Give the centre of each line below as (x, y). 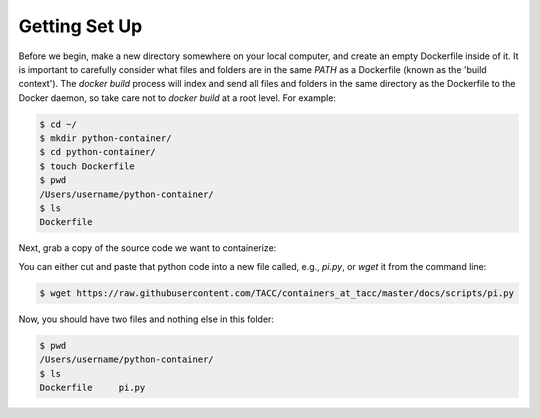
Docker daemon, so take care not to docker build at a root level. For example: (177, 97)
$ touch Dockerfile (87, 166)
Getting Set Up (80, 26)
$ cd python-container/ (98, 152)
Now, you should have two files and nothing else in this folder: (146, 319)
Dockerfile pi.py (92, 387)
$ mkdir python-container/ (105, 138)
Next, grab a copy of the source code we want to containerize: (147, 248)
